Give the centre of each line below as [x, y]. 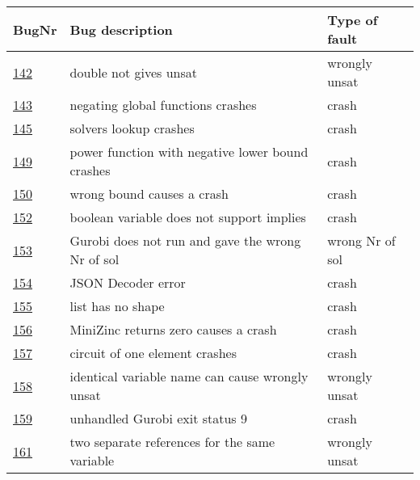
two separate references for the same [172, 442]
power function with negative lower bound [189, 152]
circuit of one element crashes [153, 353]
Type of [353, 20]
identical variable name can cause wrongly [189, 376]
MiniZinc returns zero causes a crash [173, 329]
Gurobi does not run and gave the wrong [185, 240]
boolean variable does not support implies [188, 217]
